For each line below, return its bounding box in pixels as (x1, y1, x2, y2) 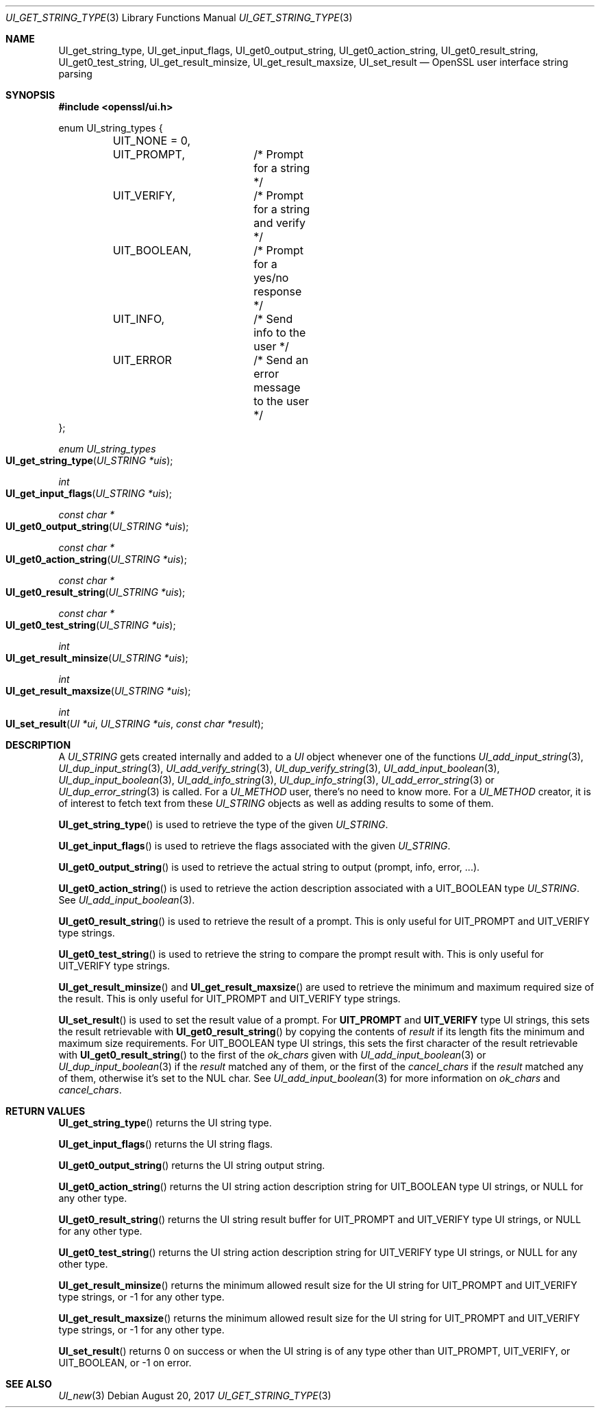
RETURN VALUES (5, 1105, 86, 1117)
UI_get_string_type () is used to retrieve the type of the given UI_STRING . (58, 819, 388, 830)
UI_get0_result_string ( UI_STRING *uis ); (5, 586, 186, 598)
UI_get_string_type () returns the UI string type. (58, 1117, 272, 1128)
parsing (58, 68, 92, 80)
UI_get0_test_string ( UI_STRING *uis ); (5, 619, 176, 631)
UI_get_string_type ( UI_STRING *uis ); (5, 455, 173, 466)
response (253, 285, 302, 298)
